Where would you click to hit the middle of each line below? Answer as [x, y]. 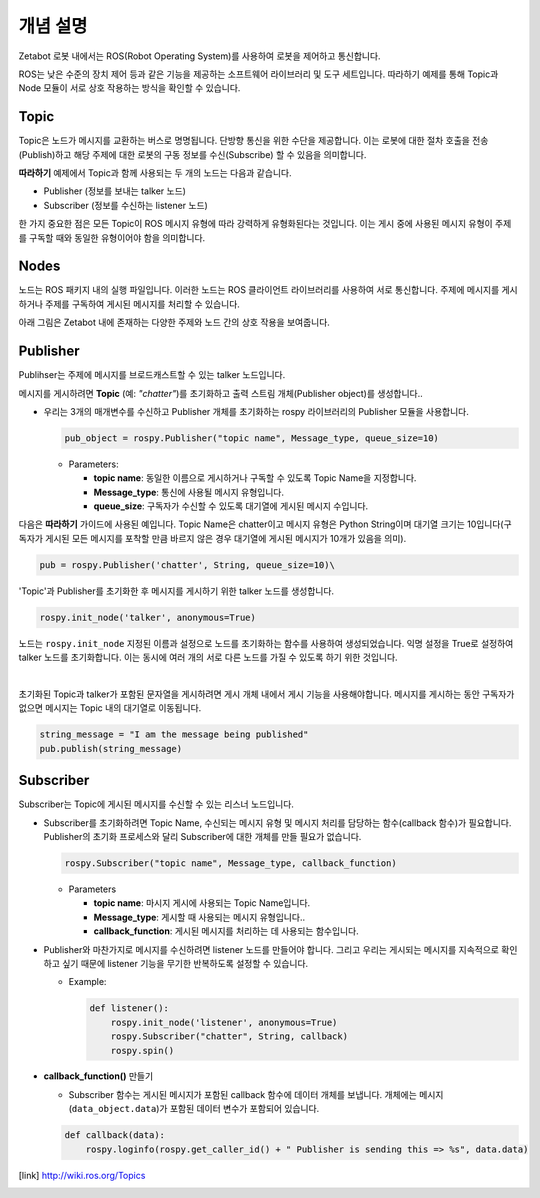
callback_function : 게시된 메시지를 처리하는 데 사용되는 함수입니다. [226, 931]
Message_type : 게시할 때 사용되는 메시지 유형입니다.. [199, 917]
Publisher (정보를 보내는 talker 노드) [115, 191]
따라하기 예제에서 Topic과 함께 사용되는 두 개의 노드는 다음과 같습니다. [155, 173]
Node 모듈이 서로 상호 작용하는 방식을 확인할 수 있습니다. [129, 88]
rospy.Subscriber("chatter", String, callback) [229, 1036]
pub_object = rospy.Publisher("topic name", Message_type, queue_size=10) [252, 438]
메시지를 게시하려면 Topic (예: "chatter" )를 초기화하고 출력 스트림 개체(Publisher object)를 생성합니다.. [221, 393]
